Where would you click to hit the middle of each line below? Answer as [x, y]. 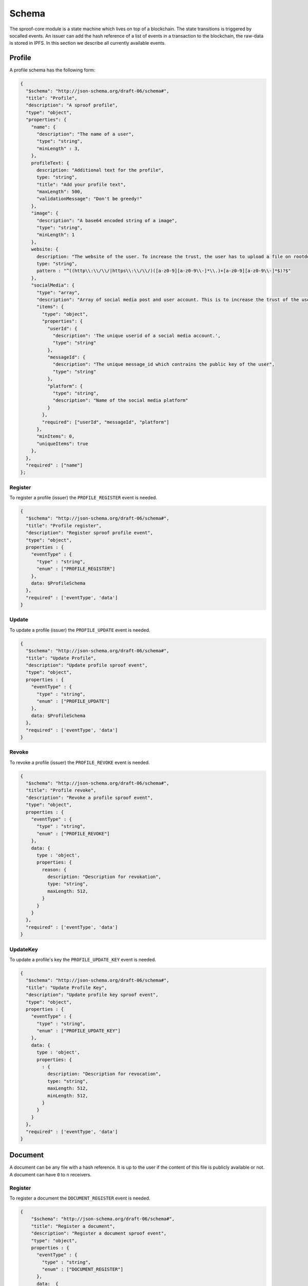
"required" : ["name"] [54, 465]
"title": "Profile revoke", [61, 790]
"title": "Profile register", [64, 525]
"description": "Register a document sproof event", [99, 1234]
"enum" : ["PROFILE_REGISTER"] [76, 569]
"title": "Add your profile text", [81, 184]
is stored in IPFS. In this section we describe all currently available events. [88, 43]
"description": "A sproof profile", [72, 105]
